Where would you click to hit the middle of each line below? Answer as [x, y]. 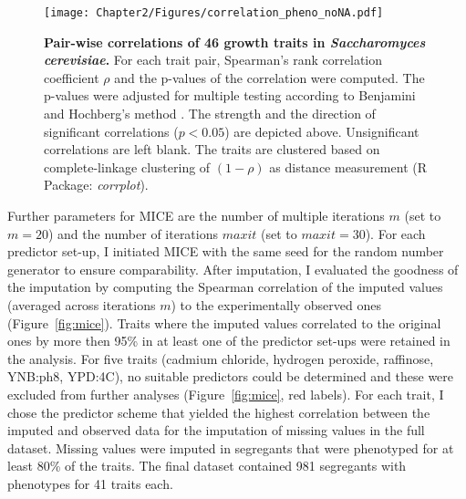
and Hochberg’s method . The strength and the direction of [210, 114]
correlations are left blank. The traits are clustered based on [212, 149]
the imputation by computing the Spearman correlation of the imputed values [225, 287]
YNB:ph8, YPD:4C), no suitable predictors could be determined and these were [231, 376]
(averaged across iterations [82, 304]
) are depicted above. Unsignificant [322, 131]
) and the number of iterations [133, 233]
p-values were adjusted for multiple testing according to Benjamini [230, 95]
